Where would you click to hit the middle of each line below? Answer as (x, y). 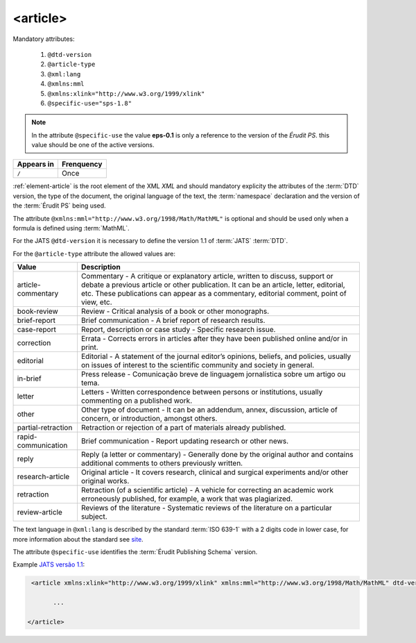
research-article (43, 477)
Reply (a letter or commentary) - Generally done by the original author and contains (217, 455)
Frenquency (82, 165)
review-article (40, 512)
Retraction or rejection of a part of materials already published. (183, 428)
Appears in (36, 165)
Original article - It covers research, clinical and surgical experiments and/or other (215, 472)
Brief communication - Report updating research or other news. (185, 441)
